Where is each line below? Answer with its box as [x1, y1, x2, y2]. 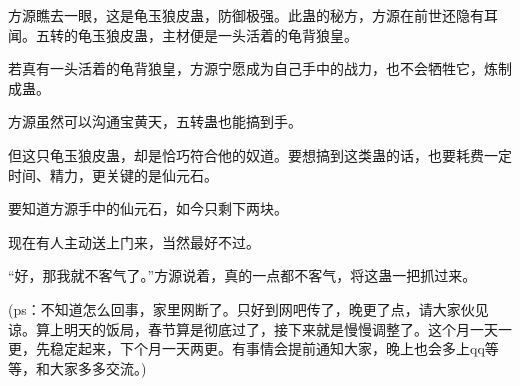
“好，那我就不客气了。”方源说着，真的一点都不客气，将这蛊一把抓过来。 [8, 265, 477, 286]
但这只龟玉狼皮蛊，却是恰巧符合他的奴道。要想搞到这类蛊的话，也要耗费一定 [8, 144, 512, 165]
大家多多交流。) [49, 357, 147, 378]
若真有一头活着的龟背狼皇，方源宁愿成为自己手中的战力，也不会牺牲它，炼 [8, 58, 498, 79]
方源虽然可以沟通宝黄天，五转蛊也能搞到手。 [8, 111, 302, 132]
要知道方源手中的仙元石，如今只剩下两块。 [8, 198, 288, 219]
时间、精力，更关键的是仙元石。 [8, 164, 218, 185]
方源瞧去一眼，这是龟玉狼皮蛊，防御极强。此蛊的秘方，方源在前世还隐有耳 [8, 5, 498, 25]
